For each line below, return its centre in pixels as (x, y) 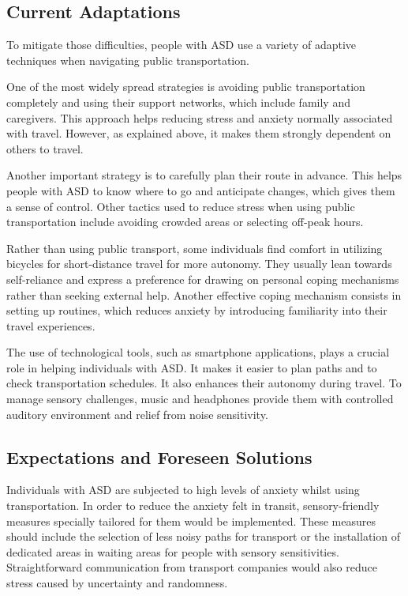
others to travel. (45, 148)
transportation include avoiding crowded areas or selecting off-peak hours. (185, 222)
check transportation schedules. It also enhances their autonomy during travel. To (204, 383)
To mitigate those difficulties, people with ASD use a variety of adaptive (182, 45)
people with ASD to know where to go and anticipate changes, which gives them (201, 190)
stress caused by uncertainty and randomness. (117, 583)
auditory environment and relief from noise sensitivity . (137, 414)
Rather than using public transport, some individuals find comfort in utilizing (195, 248)
